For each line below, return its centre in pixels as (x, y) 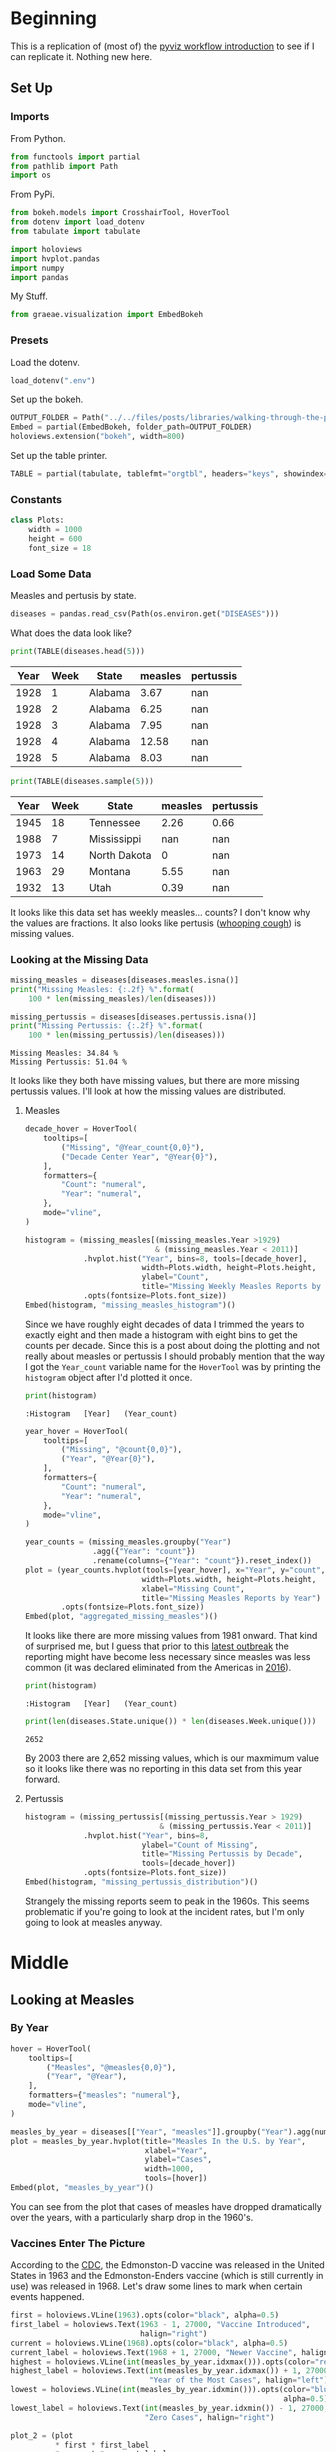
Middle (40, 1963)
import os (31, 175)
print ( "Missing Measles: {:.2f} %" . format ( (102, 989)
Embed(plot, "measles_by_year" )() (82, 2188)
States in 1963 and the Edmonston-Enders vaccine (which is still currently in (167, 2276)
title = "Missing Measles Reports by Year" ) (231, 1598)
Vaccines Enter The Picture (78, 2243)
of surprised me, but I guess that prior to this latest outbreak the (157, 1646)
